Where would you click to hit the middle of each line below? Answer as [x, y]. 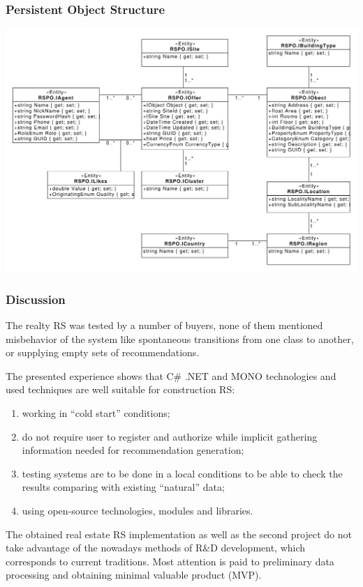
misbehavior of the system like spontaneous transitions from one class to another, [180, 338]
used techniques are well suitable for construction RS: [120, 389]
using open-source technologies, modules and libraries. [138, 510]
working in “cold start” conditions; [96, 412]
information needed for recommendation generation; [133, 450]
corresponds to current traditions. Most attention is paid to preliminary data [170, 561]
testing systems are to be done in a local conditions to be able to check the [182, 473]
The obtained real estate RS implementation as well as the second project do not [179, 534]
